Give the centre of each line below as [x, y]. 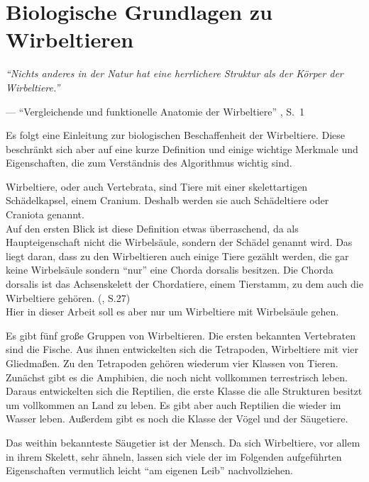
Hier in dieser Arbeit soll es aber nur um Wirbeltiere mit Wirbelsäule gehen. [172, 312]
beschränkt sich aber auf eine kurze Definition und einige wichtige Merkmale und [182, 148]
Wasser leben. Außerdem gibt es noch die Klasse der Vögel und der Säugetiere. [177, 419]
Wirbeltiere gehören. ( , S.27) [68, 297]
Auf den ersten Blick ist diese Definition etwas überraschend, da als [152, 228]
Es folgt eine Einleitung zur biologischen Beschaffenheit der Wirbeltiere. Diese [176, 135]
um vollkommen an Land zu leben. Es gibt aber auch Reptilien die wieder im [174, 404]
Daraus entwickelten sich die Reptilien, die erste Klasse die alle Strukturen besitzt [184, 391]
